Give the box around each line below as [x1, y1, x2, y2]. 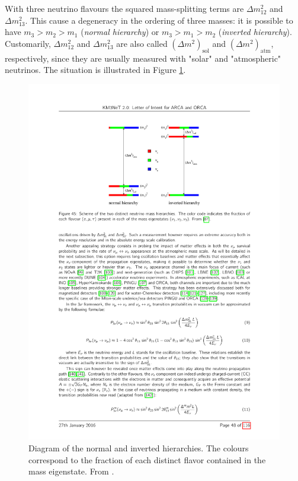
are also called [116, 37, 168, 49]
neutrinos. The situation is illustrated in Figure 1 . [5, 63, 186, 76]
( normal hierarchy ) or [81, 26, 159, 38]
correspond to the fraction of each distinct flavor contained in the [28, 453, 266, 466]
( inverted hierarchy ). [218, 26, 292, 38]
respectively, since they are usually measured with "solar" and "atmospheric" [5, 52, 281, 64]
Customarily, [5, 37, 51, 49]
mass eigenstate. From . [28, 465, 114, 477]
